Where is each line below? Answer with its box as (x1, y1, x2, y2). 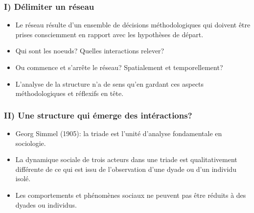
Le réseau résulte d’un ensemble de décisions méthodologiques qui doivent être (15, 20, 251, 30)
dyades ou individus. (15, 199, 77, 210)
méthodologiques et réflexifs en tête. (15, 88, 124, 98)
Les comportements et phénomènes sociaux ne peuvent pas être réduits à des (15, 189, 246, 200)
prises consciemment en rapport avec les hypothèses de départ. (15, 29, 204, 39)
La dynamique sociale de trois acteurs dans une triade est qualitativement (15, 154, 237, 165)
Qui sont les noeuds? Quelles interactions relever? (15, 46, 164, 56)
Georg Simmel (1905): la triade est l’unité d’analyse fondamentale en (15, 128, 222, 138)
